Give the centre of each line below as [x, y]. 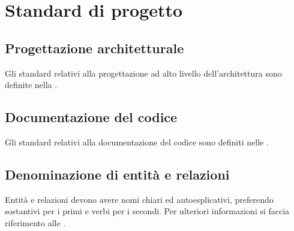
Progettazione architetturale [94, 48]
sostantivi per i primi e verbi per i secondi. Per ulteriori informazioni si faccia [147, 211]
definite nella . [31, 85]
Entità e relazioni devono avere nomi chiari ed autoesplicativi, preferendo [139, 199]
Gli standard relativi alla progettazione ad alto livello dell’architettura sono [143, 73]
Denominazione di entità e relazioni [117, 174]
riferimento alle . [35, 222]
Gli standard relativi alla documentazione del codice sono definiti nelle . [137, 142]
